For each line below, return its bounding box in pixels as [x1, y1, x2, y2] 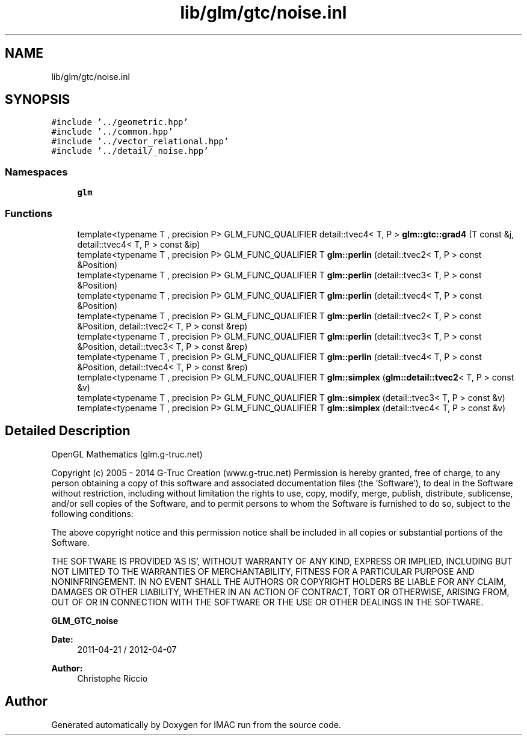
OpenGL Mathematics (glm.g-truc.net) [51, 448, 203, 459]
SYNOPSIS [5, 92, 70, 108]
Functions [5, 207, 52, 219]
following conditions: [51, 508, 134, 519]
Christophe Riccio [77, 673, 148, 683]
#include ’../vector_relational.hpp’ [51, 136, 229, 147]
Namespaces [5, 165, 68, 178]
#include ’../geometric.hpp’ [51, 117, 188, 127]
